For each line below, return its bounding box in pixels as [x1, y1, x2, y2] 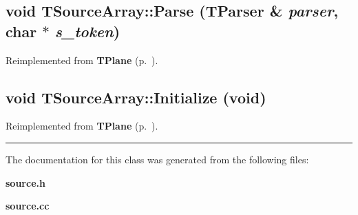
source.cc [6, 198, 50, 213]
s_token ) [54, 20, 120, 41]
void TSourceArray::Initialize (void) [6, 86, 266, 107]
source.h [6, 175, 45, 190]
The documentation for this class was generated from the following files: [6, 152, 309, 166]
